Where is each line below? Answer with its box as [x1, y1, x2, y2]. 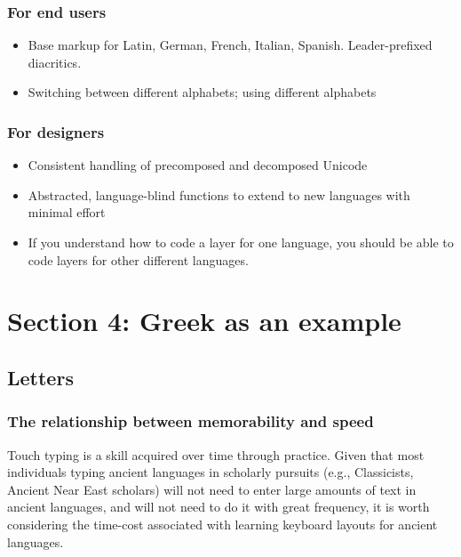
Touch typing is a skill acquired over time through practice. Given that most [7, 445, 425, 464]
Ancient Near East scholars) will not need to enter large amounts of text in [7, 480, 417, 498]
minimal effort [28, 203, 106, 222]
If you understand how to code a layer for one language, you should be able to [28, 233, 454, 251]
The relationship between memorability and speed [7, 410, 374, 432]
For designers [7, 120, 105, 142]
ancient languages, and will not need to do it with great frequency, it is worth [7, 497, 430, 516]
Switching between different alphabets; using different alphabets [28, 83, 377, 101]
